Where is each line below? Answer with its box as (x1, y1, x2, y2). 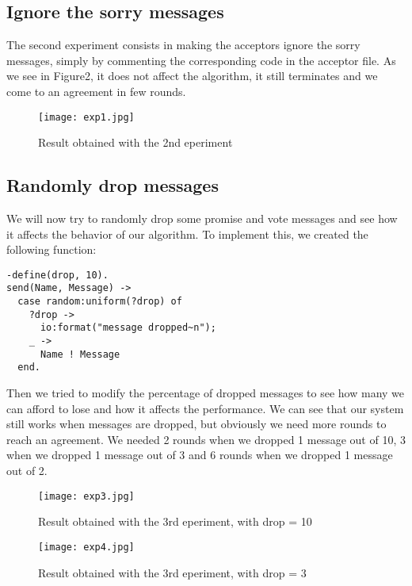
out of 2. (6, 462, 48, 479)
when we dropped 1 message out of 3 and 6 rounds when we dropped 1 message (6, 446, 393, 463)
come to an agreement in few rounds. (6, 82, 186, 99)
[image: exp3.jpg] (38, 490, 135, 502)
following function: (6, 241, 97, 258)
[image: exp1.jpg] (38, 111, 135, 123)
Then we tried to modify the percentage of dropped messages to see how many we (6, 385, 405, 401)
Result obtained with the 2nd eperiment (38, 134, 233, 151)
